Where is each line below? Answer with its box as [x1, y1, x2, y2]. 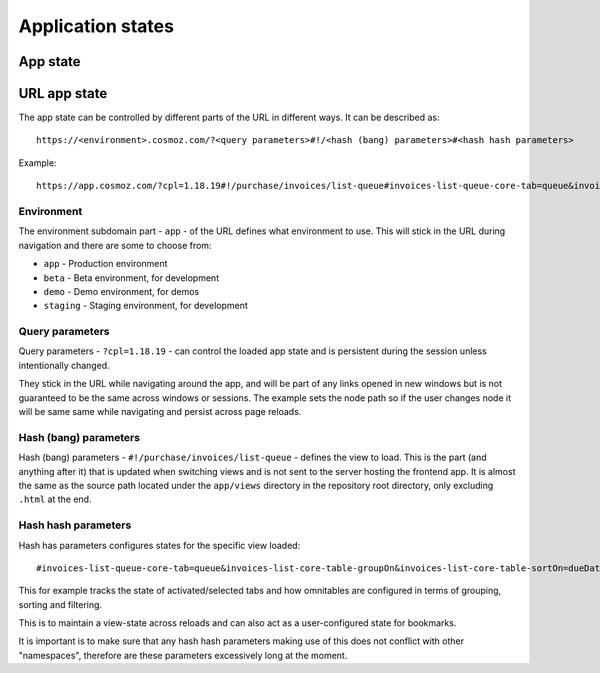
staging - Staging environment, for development [43, 300, 249, 312]
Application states [18, 15, 175, 37]
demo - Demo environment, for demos [43, 285, 200, 297]
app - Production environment [43, 258, 168, 270]
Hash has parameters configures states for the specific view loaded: [18, 539, 301, 551]
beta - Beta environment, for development [43, 271, 220, 284]
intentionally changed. [18, 359, 110, 371]
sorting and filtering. [18, 598, 103, 610]
